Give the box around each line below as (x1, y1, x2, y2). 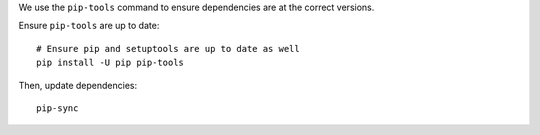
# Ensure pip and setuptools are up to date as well (36, 43, 300, 54)
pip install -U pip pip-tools (36, 57, 185, 69)
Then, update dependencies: (18, 79, 138, 91)
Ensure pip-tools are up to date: (18, 20, 160, 32)
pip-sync (36, 102, 79, 114)
